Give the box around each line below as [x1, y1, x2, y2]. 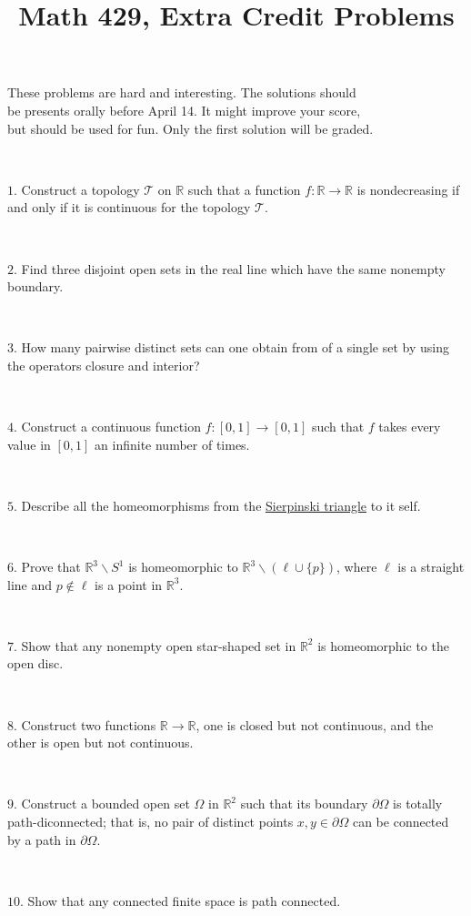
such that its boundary [240, 794, 368, 813]
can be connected [352, 812, 449, 830]
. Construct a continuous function [14, 417, 201, 436]
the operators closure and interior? [7, 355, 200, 374]
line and [7, 575, 53, 594]
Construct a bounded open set [21, 794, 190, 813]
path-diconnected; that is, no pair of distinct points [7, 812, 294, 830]
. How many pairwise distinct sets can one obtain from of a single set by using [14, 338, 449, 357]
